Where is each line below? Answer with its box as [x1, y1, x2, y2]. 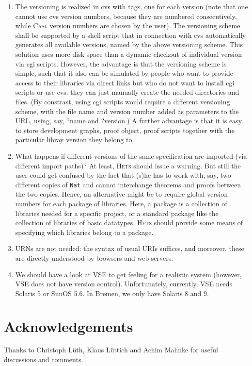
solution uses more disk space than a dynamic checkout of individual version [15, 49, 242, 59]
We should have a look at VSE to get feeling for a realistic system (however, [15, 269, 242, 279]
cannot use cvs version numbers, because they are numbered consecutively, [15, 11, 237, 21]
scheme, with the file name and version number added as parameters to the [15, 106, 239, 116]
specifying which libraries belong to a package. [15, 227, 154, 237]
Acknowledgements [4, 316, 133, 336]
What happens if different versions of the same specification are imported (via [15, 150, 247, 161]
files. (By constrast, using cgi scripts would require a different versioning [15, 96, 230, 106]
